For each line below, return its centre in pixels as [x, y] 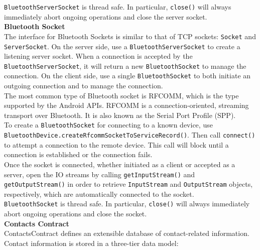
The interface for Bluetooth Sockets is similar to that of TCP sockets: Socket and [130, 36]
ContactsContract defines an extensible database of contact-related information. [127, 233]
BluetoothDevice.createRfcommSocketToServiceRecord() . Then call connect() [130, 135]
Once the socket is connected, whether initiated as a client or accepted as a [120, 164]
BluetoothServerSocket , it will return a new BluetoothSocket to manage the [125, 66]
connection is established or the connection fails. [78, 154]
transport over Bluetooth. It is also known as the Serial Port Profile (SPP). [120, 115]
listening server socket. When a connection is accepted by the [98, 56]
